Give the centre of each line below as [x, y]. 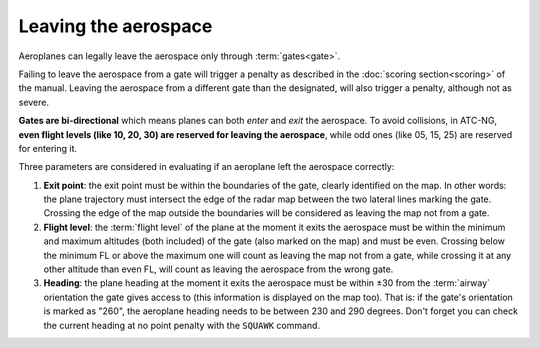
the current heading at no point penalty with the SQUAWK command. [181, 325]
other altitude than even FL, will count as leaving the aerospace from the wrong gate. [218, 269]
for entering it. [48, 148]
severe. [34, 102]
